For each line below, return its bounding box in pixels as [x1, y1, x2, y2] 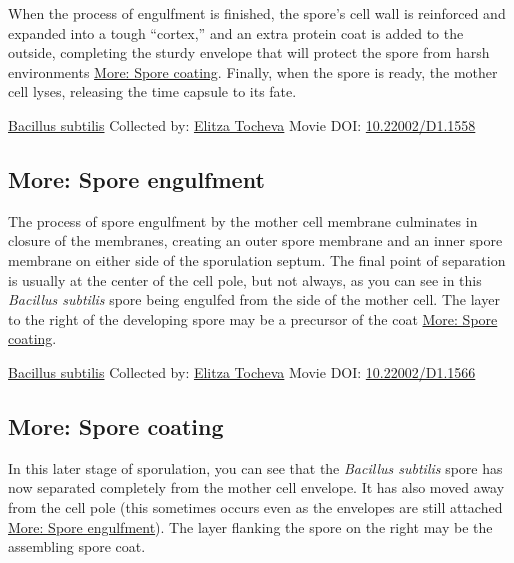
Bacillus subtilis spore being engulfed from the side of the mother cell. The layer [8, 289, 500, 310]
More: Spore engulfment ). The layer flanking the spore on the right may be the [8, 516, 493, 537]
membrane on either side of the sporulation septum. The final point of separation [8, 249, 506, 270]
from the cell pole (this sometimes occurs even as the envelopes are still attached [8, 496, 503, 517]
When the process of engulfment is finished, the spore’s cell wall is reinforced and [8, 3, 506, 23]
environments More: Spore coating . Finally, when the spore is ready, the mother [8, 61, 498, 82]
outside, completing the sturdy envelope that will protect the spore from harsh [8, 42, 490, 63]
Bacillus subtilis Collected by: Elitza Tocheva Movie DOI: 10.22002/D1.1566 [8, 361, 476, 382]
